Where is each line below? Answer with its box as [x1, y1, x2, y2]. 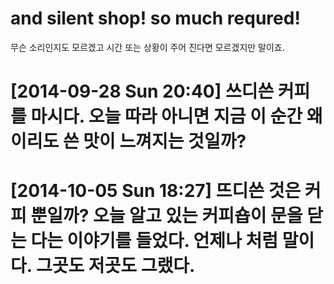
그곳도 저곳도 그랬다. [35, 255, 196, 277]
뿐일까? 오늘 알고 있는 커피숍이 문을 [30, 205, 303, 227]
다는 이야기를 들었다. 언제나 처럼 [30, 230, 279, 252]
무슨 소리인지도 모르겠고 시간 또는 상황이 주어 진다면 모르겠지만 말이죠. [10, 41, 285, 53]
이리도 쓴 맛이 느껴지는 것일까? [10, 130, 247, 153]
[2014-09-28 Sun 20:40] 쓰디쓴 [10, 80, 275, 103]
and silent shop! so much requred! [10, 7, 301, 30]
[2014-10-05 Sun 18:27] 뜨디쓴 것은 [10, 180, 302, 202]
